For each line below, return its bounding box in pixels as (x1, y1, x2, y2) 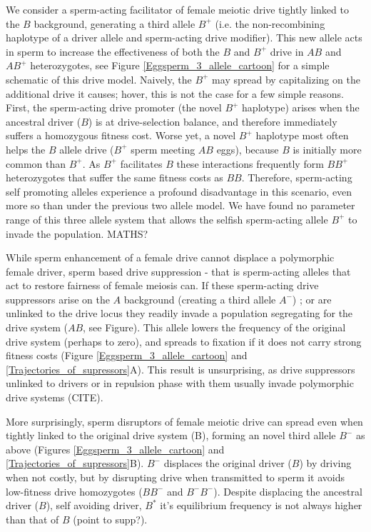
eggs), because (216, 141, 279, 156)
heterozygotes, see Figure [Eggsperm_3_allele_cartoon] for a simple (30, 58, 330, 73)
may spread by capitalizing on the (212, 71, 360, 86)
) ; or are (292, 291, 332, 306)
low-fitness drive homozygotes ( (6, 483, 143, 498)
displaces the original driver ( (163, 456, 292, 471)
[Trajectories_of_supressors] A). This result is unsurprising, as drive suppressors (6, 361, 355, 376)
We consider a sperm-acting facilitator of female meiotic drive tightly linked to (6, 2, 349, 16)
